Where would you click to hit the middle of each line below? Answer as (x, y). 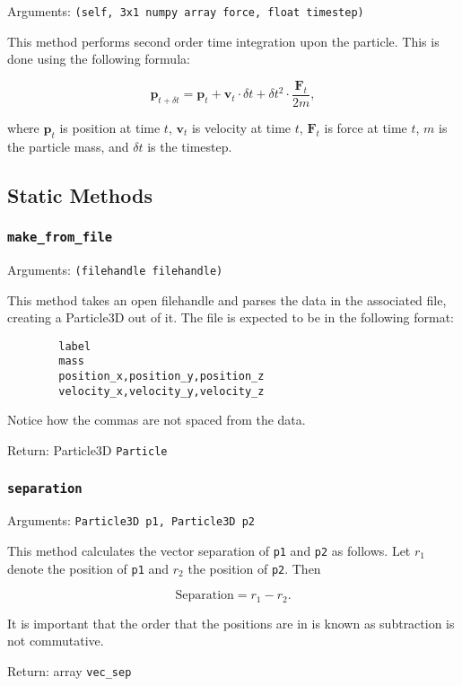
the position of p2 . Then (254, 568)
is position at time (110, 127)
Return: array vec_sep (70, 670)
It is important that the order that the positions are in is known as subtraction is (231, 623)
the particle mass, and (68, 146)
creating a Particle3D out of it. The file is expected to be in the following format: (231, 317)
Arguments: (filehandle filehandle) (115, 269)
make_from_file (60, 237)
